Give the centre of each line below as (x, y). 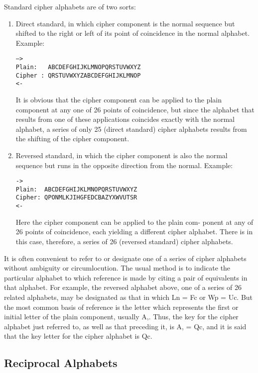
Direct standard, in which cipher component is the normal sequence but (125, 23)
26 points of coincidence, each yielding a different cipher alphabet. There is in (134, 232)
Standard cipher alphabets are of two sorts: (70, 6)
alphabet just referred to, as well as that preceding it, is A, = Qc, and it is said (125, 326)
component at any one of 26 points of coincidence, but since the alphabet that (135, 109)
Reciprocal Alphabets (61, 363)
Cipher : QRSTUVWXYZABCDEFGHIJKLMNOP (78, 75)
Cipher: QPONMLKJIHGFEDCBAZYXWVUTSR (76, 198)
